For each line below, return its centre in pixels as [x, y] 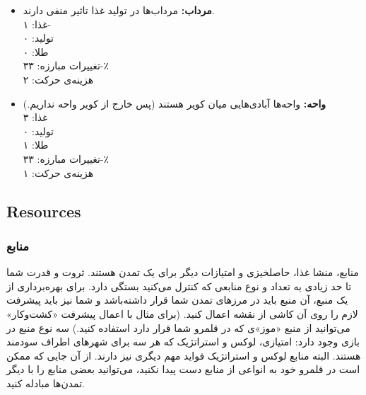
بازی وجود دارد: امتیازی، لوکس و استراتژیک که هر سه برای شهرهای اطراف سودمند [183, 342]
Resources [44, 211]
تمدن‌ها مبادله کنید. [46, 383]
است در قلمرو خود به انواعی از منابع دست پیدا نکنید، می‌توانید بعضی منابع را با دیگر [183, 369]
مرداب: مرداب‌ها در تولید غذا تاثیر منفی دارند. [119, 10]
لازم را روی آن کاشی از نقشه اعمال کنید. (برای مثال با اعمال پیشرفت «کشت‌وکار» [182, 313]
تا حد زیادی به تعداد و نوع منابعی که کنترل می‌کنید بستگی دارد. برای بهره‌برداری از [179, 286]
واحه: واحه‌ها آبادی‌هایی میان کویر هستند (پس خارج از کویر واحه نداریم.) [175, 103]
